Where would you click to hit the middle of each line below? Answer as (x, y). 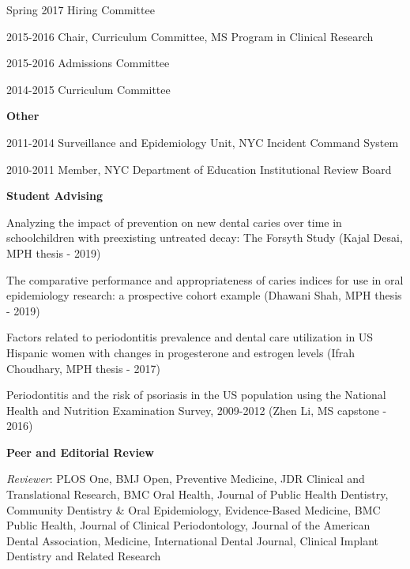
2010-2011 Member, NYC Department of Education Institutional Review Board (199, 169)
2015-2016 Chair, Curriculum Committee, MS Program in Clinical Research (190, 36)
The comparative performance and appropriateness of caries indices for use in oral (205, 279)
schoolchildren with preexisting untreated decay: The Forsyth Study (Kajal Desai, (205, 237)
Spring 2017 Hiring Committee (81, 9)
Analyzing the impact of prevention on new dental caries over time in (174, 222)
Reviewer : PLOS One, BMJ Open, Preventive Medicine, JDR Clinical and (186, 479)
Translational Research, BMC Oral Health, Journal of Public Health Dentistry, (197, 494)
